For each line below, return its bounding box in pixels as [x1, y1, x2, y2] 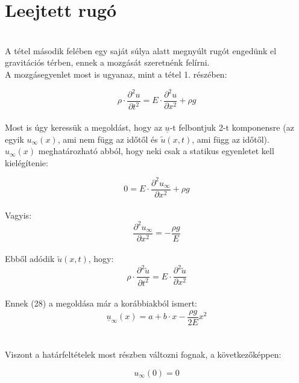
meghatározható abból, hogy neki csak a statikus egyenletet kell [38, 145, 274, 157]
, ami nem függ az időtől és [57, 132, 158, 145]
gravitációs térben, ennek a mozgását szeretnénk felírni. [5, 56, 210, 69]
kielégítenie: [5, 156, 48, 169]
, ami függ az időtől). [192, 132, 269, 145]
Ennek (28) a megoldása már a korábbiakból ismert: [5, 297, 197, 310]
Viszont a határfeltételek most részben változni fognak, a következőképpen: [5, 348, 282, 361]
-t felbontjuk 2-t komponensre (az [169, 121, 294, 133]
